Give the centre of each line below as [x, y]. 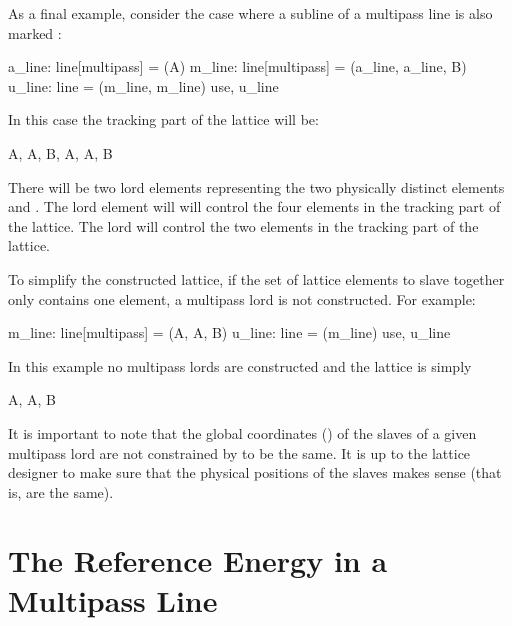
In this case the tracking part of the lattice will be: [163, 119]
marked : [35, 32]
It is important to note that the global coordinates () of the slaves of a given [242, 432]
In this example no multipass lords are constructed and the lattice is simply [240, 365]
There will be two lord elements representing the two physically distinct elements [256, 186]
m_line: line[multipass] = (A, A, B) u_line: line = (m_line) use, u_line [229, 332]
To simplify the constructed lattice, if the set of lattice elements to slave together [256, 278]
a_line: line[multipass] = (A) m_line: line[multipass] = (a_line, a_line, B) [237, 66]
